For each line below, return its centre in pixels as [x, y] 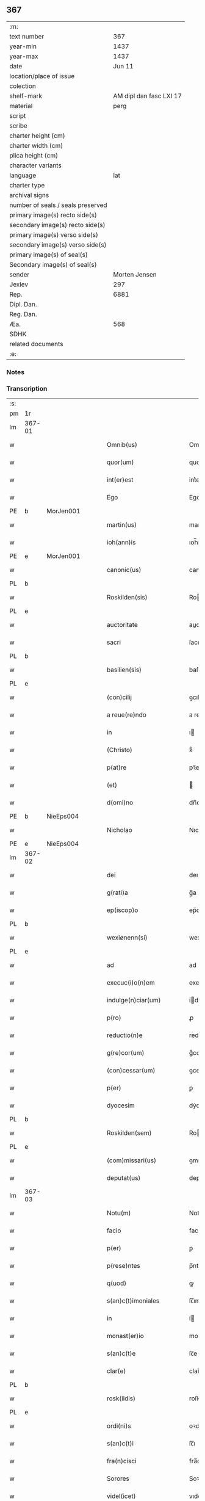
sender [20, 274]
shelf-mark [26, 96]
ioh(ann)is [121, 543]
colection [23, 86]
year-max [24, 56]
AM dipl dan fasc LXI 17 [147, 96]
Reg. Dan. [23, 314]
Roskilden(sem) [129, 1133]
